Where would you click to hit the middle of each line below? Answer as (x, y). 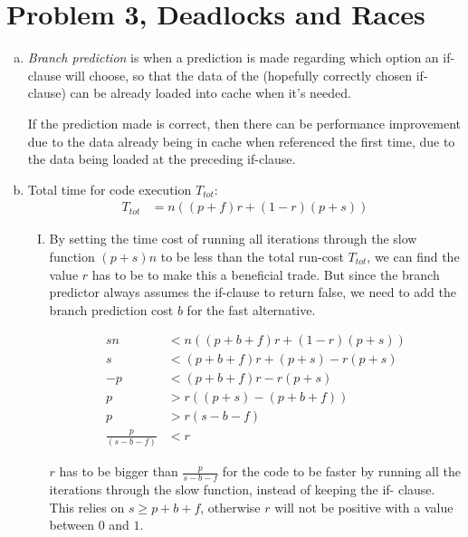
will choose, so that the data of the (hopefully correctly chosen (239, 75)
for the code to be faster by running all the (341, 471)
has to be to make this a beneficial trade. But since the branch (266, 274)
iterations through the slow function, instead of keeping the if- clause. (242, 489)
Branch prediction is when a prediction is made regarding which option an (233, 58)
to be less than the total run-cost (252, 256)
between (72, 525)
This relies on (87, 507)
